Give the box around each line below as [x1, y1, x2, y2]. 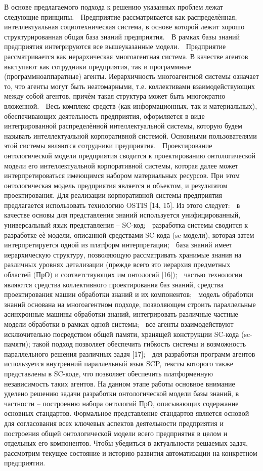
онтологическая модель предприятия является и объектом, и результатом [4, 180, 228, 190]
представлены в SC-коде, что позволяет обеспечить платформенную [4, 368, 213, 378]
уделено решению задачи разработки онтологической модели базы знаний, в [4, 388, 239, 399]
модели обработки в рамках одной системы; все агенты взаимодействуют [4, 319, 234, 329]
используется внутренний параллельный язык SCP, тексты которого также [4, 358, 233, 369]
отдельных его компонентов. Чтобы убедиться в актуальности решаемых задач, [4, 438, 248, 448]
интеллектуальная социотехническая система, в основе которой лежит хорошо [4, 21, 245, 32]
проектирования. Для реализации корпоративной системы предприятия [4, 190, 223, 200]
